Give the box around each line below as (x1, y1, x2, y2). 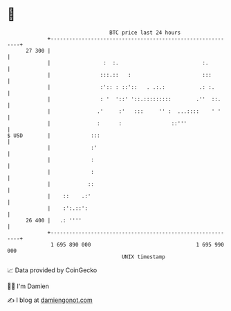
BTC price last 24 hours (109, 29, 181, 36)
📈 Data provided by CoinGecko (7, 266, 98, 274)
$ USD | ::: (7, 132, 100, 139)
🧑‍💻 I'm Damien (7, 282, 50, 290)
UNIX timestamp (121, 253, 166, 260)
